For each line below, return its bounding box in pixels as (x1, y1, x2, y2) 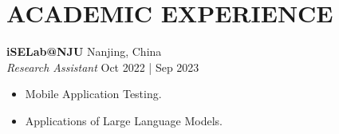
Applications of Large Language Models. (25, 112, 223, 128)
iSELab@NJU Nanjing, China (6, 43, 162, 60)
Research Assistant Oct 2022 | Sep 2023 (6, 58, 199, 75)
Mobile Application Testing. (25, 85, 162, 102)
